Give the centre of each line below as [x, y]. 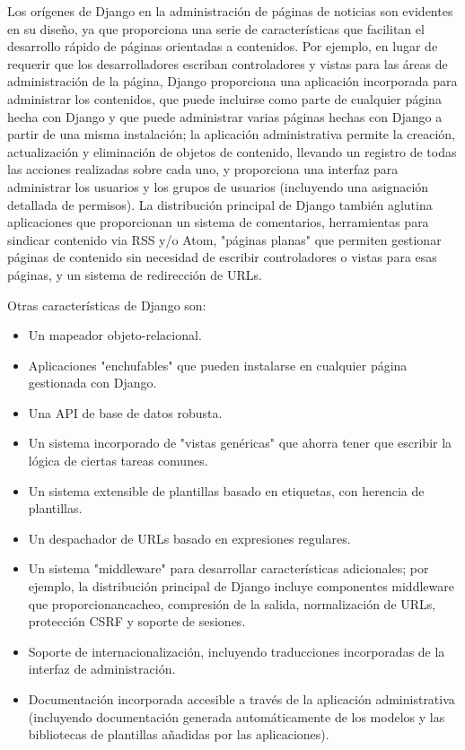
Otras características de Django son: [107, 305]
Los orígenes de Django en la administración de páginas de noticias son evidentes [230, 11]
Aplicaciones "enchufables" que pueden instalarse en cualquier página [218, 365]
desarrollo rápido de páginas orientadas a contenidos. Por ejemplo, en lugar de [223, 46]
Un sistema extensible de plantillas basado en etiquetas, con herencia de [226, 490]
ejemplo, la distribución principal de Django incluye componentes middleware [241, 586]
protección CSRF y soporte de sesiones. [137, 621]
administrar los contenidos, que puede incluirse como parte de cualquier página [224, 98]
